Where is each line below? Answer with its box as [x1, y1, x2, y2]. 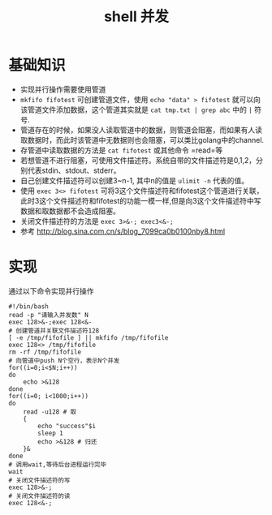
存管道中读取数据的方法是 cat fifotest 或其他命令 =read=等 [19, 145, 223, 155]
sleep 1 [37, 429, 63, 437]
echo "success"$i [37, 422, 96, 430]
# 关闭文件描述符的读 [8, 491, 71, 500]
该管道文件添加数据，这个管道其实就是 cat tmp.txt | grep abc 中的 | [19, 105, 253, 114]
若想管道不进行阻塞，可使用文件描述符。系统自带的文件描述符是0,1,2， [19, 155, 257, 165]
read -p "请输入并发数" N [8, 311, 89, 319]
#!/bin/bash [8, 302, 49, 311]
